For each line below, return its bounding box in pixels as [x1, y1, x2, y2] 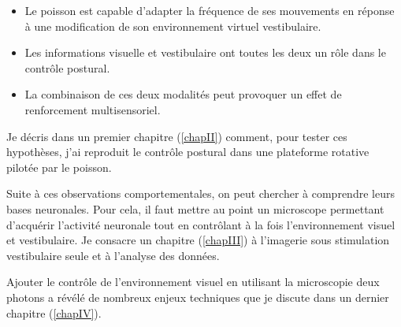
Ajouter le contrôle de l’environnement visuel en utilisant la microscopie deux [6, 273, 380, 290]
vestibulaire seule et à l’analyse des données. [6, 247, 220, 263]
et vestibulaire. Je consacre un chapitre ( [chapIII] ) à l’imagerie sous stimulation [6, 232, 390, 248]
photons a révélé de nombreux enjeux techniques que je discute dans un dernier [6, 288, 389, 305]
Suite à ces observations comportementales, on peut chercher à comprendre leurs [6, 185, 395, 202]
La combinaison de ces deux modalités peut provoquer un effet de [24, 86, 342, 102]
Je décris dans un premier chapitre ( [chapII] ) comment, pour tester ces [6, 128, 347, 144]
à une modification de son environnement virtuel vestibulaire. [24, 17, 321, 34]
